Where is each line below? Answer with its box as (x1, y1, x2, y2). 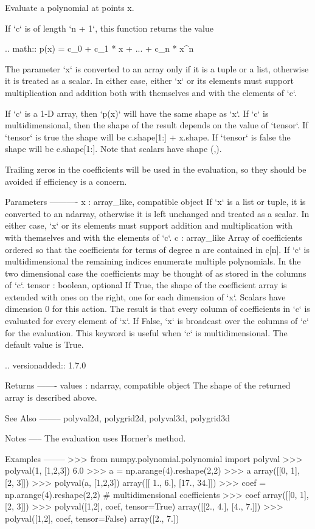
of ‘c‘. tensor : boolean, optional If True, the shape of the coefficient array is (5, 278, 287, 291)
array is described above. (5, 391, 97, 404)
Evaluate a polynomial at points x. (5, 1, 134, 13)
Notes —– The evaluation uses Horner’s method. (5, 432, 186, 444)
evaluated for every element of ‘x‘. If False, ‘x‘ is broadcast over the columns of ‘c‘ (5, 314, 309, 327)
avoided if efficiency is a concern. (5, 175, 127, 187)
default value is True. (5, 338, 84, 351)
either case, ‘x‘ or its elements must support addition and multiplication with (5, 219, 293, 232)
